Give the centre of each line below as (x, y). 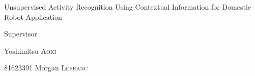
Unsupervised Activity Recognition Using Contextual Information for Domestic (127, 7)
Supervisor (21, 34)
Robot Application (33, 16)
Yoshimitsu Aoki (30, 50)
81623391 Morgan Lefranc (46, 68)
